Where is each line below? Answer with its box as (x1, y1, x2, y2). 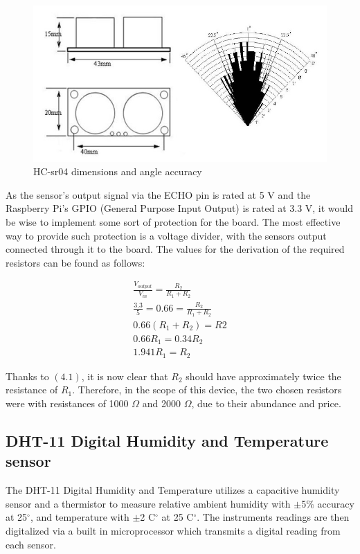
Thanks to (6, 368, 49, 383)
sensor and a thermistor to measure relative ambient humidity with (6, 496, 291, 510)
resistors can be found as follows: (6, 255, 145, 269)
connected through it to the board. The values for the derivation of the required (6, 242, 345, 256)
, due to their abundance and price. (191, 396, 341, 411)
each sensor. (6, 537, 56, 551)
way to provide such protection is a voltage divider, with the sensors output (6, 228, 327, 242)
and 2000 (142, 396, 181, 411)
